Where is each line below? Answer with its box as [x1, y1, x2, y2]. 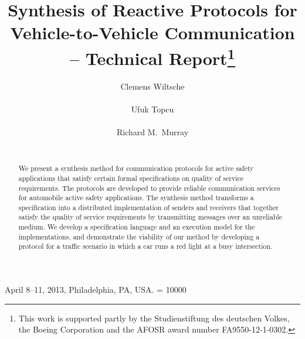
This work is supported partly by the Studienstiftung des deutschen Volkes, [18, 311, 290, 324]
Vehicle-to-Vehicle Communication [10, 20, 295, 44]
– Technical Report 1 [69, 43, 236, 70]
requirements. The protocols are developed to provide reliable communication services [18, 183, 280, 193]
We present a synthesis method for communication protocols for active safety [18, 163, 254, 173]
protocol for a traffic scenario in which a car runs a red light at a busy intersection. [18, 241, 273, 251]
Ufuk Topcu [131, 103, 174, 115]
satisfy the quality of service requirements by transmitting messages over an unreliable [18, 212, 283, 222]
